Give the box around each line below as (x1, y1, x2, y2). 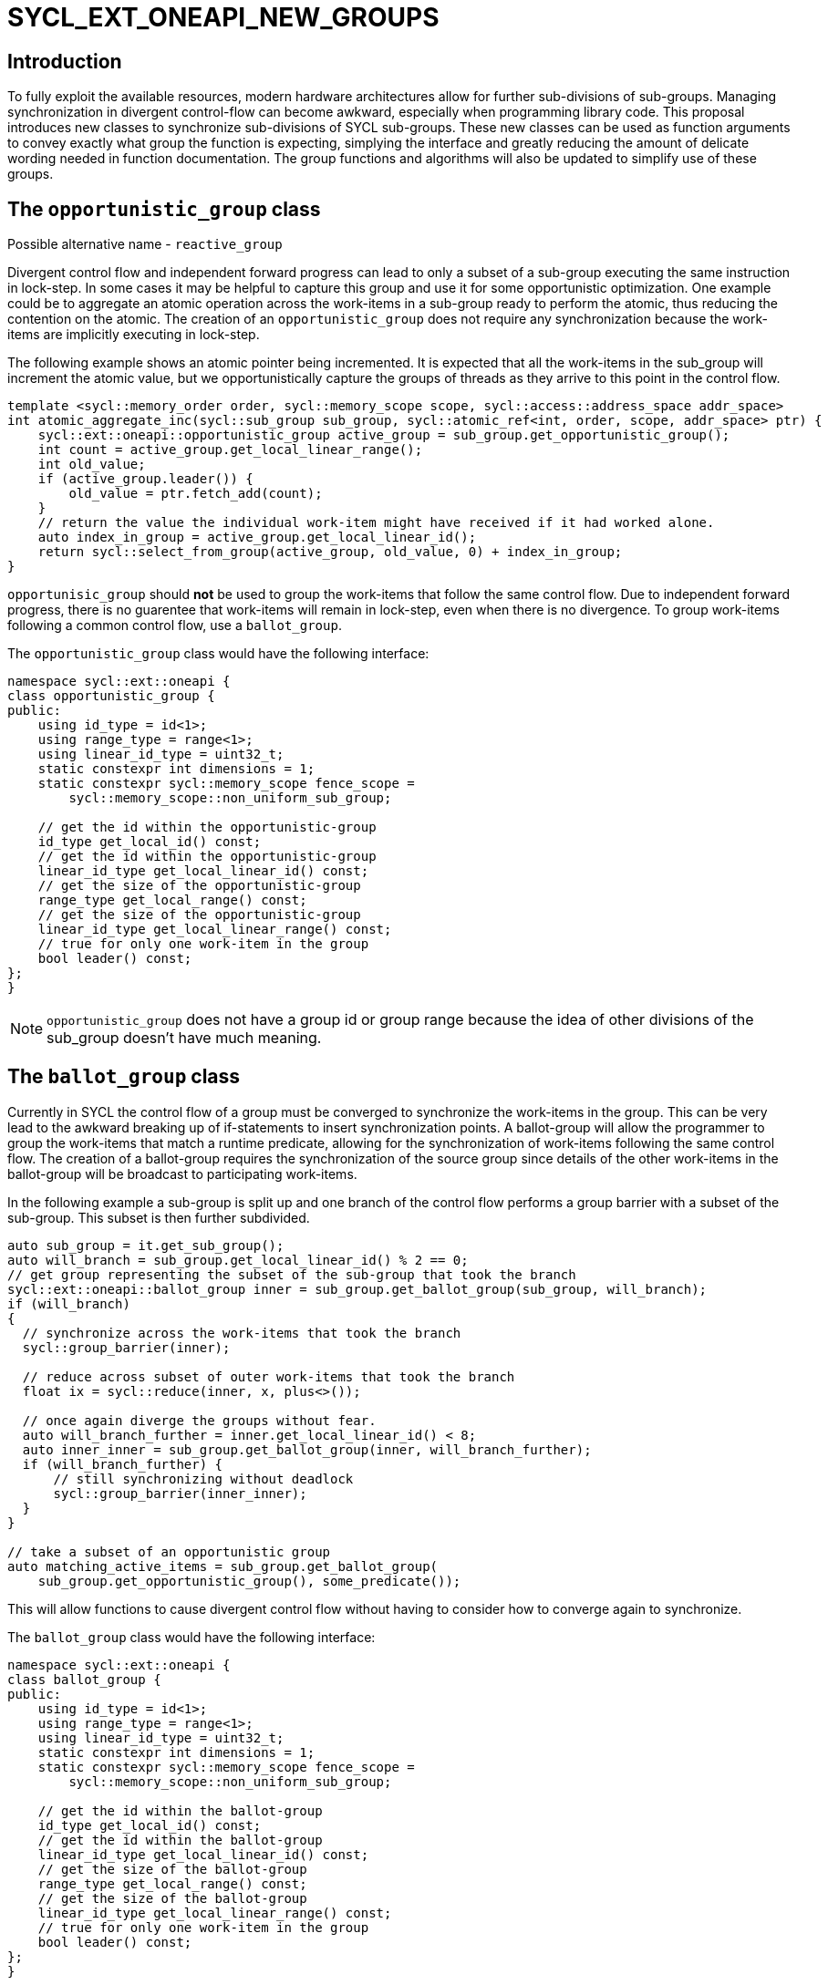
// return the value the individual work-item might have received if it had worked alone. (37, 515, 715, 531)
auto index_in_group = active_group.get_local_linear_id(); (37, 530, 477, 545)
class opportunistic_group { (7, 688, 215, 704)
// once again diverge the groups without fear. (22, 1412, 377, 1428)
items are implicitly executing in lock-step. (7, 326, 260, 343)
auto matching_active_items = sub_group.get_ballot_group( (7, 1558, 439, 1574)
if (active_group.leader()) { (37, 471, 254, 487)
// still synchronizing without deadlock (53, 1471, 354, 1486)
